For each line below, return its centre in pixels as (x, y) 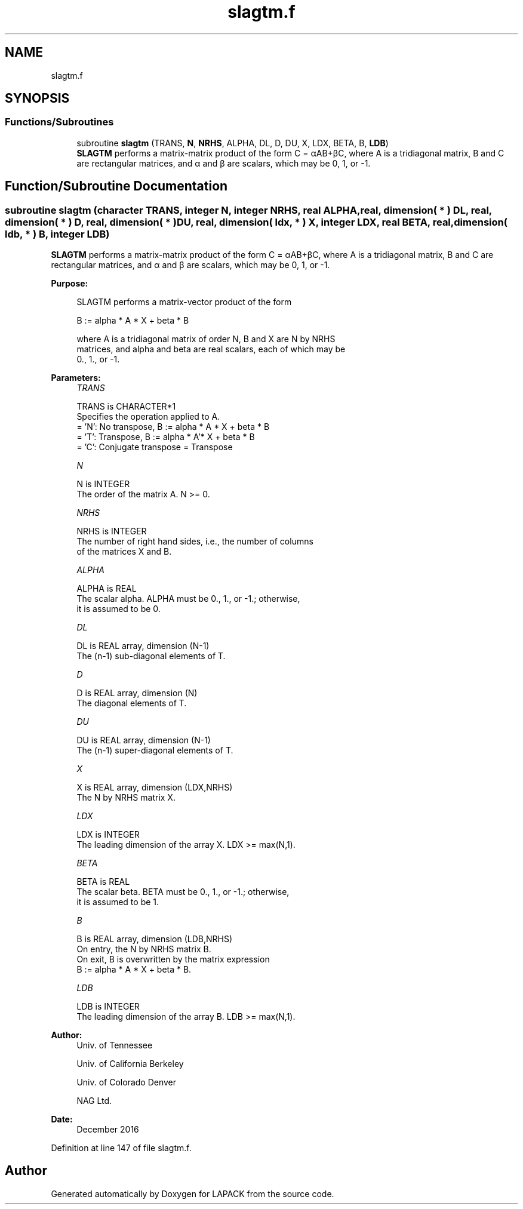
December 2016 (108, 1130)
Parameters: (76, 378)
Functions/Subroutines (59, 122)
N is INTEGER (103, 484)
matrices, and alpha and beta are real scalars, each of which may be (211, 349)
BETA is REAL (103, 882)
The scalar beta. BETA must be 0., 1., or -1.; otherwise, (183, 892)
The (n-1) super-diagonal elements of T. (155, 750)
